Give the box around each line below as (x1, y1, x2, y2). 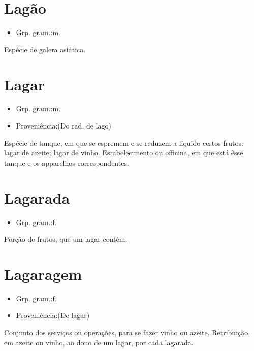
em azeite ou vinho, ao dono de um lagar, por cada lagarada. (4, 337, 194, 347)
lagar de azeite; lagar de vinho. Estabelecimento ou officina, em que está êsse (4, 147, 243, 158)
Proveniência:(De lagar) (16, 310, 90, 321)
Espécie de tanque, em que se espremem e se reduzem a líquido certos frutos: (4, 137, 243, 148)
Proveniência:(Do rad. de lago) (16, 120, 111, 131)
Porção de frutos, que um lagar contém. (4, 234, 128, 244)
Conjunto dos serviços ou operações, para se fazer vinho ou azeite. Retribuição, (4, 327, 250, 338)
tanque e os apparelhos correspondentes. (4, 157, 129, 168)
